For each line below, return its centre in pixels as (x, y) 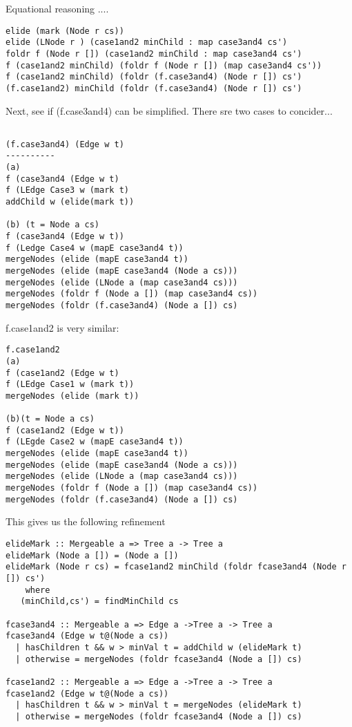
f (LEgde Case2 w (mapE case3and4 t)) (95, 442)
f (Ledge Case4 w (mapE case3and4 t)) (95, 248)
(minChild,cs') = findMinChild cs (99, 602)
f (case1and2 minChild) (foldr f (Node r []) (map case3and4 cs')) (164, 65)
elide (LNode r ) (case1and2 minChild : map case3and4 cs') (147, 43)
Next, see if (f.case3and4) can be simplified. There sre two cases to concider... (169, 110)
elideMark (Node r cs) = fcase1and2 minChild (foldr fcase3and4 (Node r (176, 567)
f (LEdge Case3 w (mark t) (67, 190)
